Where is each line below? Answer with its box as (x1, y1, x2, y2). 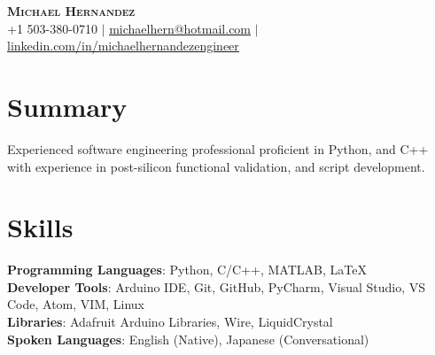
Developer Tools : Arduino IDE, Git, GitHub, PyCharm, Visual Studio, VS (7, 277, 426, 296)
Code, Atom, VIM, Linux (7, 295, 144, 313)
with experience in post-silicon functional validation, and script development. (7, 157, 425, 175)
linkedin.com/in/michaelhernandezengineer (7, 36, 239, 55)
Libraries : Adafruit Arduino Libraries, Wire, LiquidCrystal (7, 313, 333, 330)
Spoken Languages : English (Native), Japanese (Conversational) (7, 329, 369, 348)
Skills (7, 209, 74, 245)
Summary (7, 88, 128, 124)
